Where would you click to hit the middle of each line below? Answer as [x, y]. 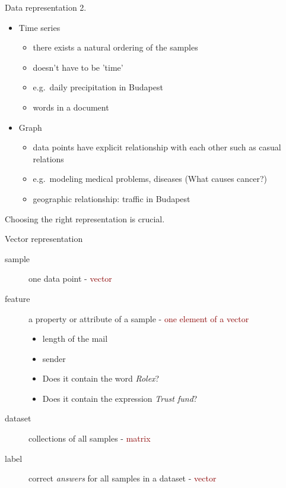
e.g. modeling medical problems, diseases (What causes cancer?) [150, 179]
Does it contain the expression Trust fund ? [120, 398]
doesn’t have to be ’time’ [78, 67]
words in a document [71, 107]
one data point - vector [70, 278]
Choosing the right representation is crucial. [85, 218]
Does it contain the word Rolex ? [101, 378]
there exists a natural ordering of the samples [115, 47]
